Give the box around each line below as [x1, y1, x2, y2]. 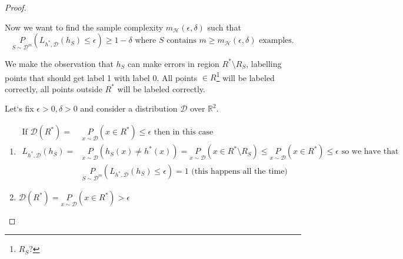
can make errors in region [128, 57, 219, 69]
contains [166, 36, 196, 45]
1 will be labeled [216, 69, 275, 83]
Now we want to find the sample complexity [5, 21, 164, 33]
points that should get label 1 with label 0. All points [5, 71, 198, 83]
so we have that [341, 147, 399, 156]
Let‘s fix [5, 102, 34, 115]
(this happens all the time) [191, 167, 288, 176]
